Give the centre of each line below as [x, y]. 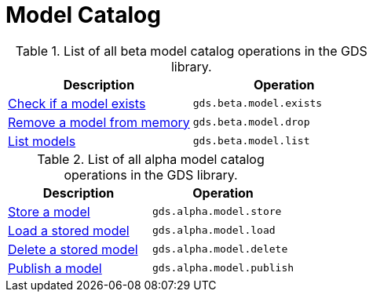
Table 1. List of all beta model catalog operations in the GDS [191, 51]
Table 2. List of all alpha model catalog [151, 159]
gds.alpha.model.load [214, 231]
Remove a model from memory [99, 122]
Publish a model [55, 268]
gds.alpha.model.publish [223, 268]
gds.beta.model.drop [251, 122]
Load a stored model [69, 230]
